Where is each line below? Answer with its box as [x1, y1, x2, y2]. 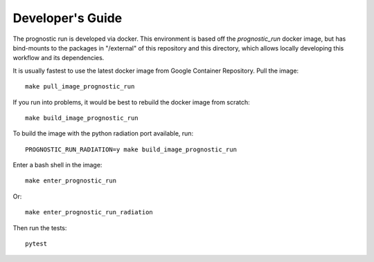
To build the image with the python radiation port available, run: [12, 129, 194, 138]
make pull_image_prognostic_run [25, 83, 135, 91]
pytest [25, 240, 48, 248]
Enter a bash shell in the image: [12, 161, 103, 169]
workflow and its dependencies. [12, 54, 105, 62]
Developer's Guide [12, 10, 123, 26]
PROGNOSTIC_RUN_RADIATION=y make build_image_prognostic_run [25, 145, 237, 153]
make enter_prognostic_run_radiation [25, 208, 154, 216]
